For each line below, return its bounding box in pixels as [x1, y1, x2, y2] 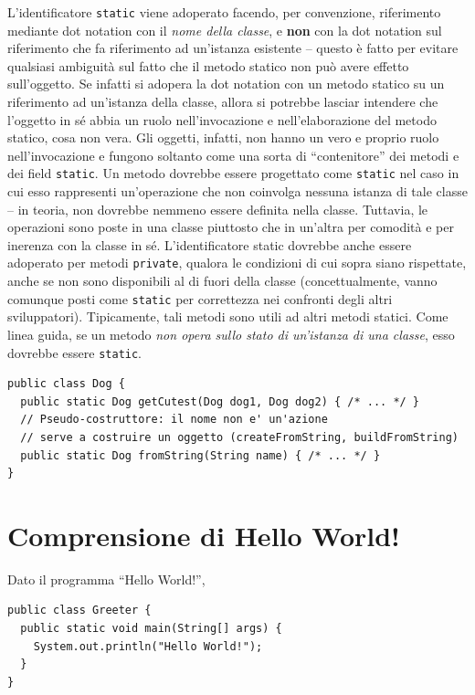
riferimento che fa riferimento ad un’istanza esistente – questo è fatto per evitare [7, 38, 459, 58]
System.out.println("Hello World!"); [33, 639, 263, 653]
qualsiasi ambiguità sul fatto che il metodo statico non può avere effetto [7, 56, 409, 75]
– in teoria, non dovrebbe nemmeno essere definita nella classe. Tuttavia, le [7, 199, 428, 218]
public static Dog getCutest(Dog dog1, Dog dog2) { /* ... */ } [20, 395, 420, 408]
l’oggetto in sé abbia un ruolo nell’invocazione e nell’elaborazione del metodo [7, 110, 437, 129]
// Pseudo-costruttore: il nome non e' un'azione [20, 413, 328, 426]
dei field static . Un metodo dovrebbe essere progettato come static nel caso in [7, 163, 459, 183]
